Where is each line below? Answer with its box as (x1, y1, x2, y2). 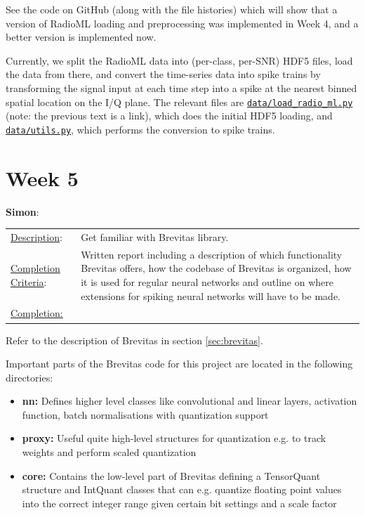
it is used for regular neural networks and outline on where (81, 274, 333, 289)
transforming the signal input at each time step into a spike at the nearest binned (6, 80, 357, 95)
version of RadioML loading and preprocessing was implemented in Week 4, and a (6, 15, 359, 30)
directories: (6, 370, 53, 384)
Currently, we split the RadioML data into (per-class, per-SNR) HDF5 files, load (6, 53, 353, 67)
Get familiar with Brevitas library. (81, 229, 229, 244)
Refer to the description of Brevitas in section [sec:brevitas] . (6, 332, 263, 347)
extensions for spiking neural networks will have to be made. (81, 288, 341, 303)
